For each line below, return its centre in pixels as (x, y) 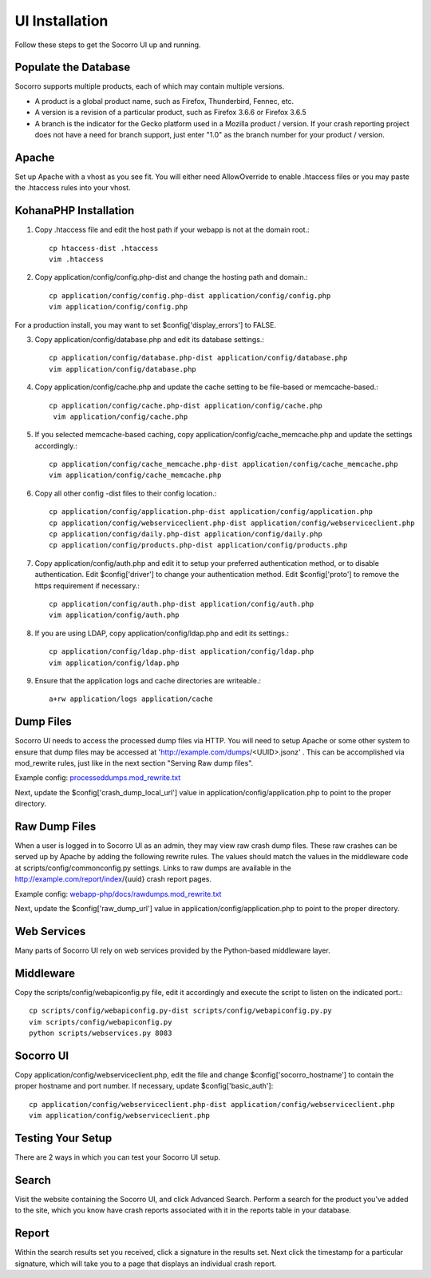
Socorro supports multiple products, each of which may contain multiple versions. (150, 86)
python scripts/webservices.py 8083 (101, 1033)
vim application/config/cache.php (121, 416)
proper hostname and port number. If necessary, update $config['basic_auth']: (144, 1086)
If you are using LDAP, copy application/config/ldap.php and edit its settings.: (162, 633)
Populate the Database (73, 68)
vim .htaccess (76, 259)
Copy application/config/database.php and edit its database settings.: (150, 339)
